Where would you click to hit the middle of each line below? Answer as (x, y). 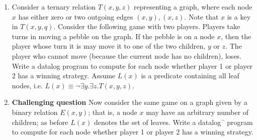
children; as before (40, 122)
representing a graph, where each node (193, 7)
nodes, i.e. (27, 85)
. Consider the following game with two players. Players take (147, 26)
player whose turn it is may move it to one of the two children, (109, 46)
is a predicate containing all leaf (190, 76)
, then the (236, 36)
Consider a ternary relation (54, 7)
